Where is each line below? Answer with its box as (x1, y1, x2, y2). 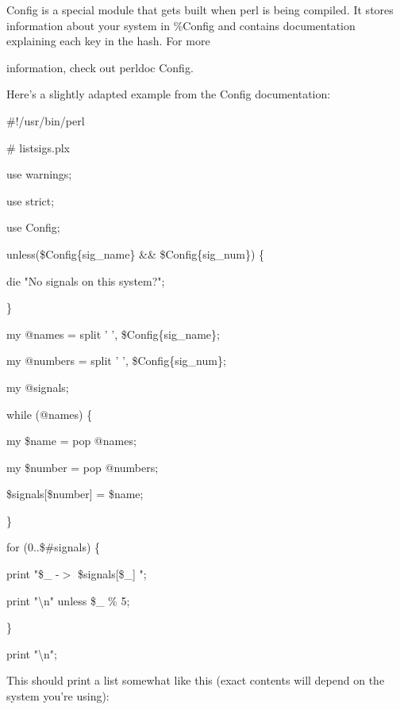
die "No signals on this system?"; (6, 272, 165, 289)
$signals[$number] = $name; (6, 485, 144, 502)
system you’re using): (6, 688, 110, 704)
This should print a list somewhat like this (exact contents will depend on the (6, 672, 385, 689)
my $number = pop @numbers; (6, 459, 159, 475)
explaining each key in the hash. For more (6, 33, 210, 49)
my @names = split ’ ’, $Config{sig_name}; (6, 325, 220, 342)
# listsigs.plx (6, 139, 70, 155)
